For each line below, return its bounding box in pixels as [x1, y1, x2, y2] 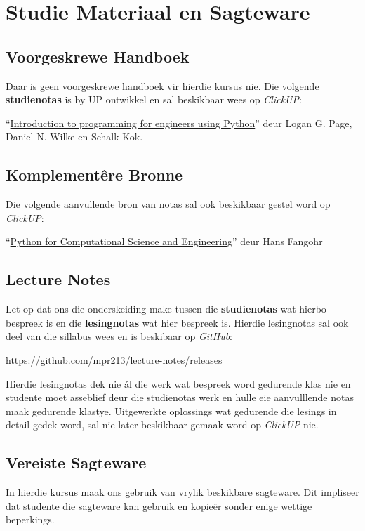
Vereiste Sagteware [6, 452, 147, 473]
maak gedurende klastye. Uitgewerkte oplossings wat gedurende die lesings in [6, 403, 337, 418]
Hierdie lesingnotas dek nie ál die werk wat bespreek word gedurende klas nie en [6, 376, 351, 391]
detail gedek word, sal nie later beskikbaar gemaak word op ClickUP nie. [6, 417, 319, 432]
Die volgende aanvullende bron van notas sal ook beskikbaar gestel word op [6, 197, 331, 211]
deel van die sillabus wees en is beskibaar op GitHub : [6, 329, 233, 343]
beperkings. [6, 512, 55, 527]
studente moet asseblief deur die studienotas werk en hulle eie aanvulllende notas [6, 390, 354, 405]
